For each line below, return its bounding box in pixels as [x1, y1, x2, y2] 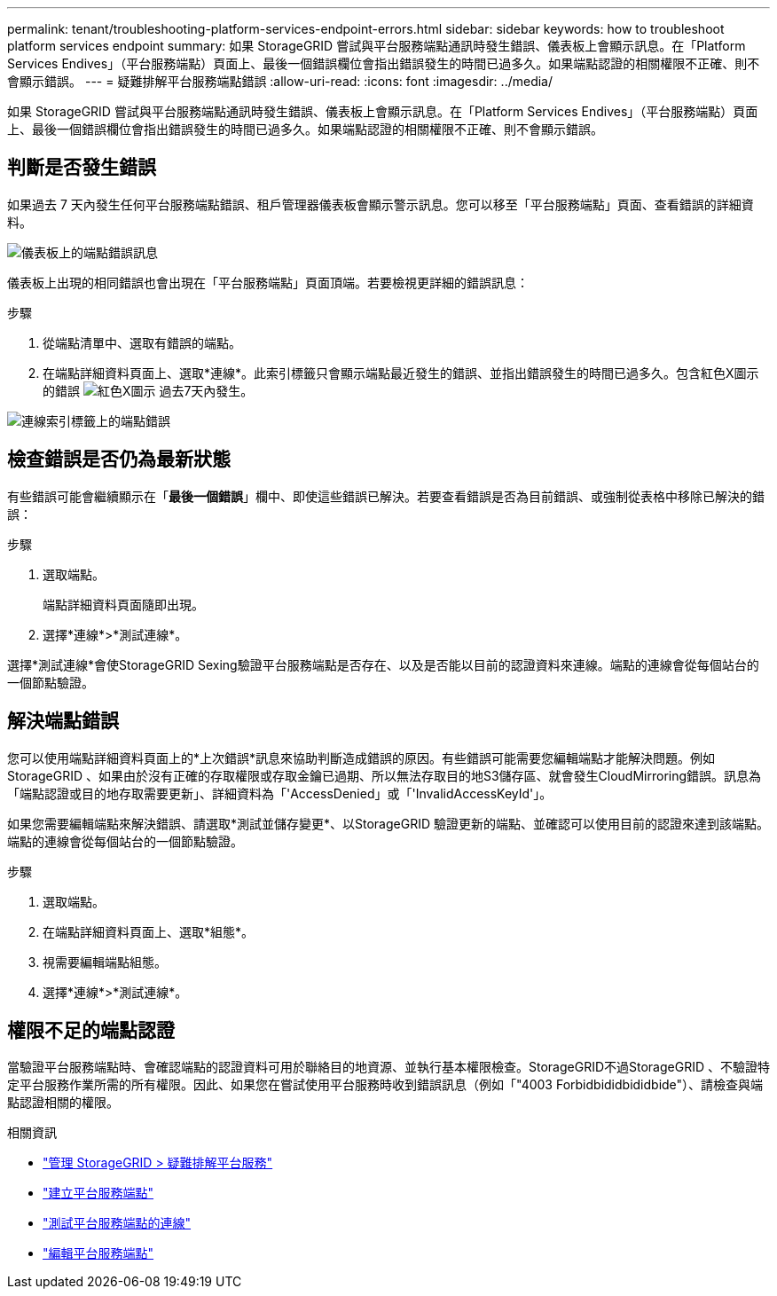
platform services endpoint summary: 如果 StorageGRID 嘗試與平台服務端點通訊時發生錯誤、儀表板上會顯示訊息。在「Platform [7, 38, 746, 53]
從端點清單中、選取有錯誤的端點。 [43, 334, 241, 350]
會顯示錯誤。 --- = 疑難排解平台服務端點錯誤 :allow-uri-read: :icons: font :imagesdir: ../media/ [7, 74, 553, 89]
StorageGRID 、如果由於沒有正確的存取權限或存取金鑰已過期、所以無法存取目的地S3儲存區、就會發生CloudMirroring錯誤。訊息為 [7, 767, 762, 783]
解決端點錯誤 [7, 710, 119, 733]
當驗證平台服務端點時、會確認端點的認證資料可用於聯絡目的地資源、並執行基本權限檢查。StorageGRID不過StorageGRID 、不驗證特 [7, 1059, 770, 1075]
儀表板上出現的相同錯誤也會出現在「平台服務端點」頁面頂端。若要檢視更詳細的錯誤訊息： [7, 274, 529, 290]
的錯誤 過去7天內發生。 [43, 382, 254, 398]
